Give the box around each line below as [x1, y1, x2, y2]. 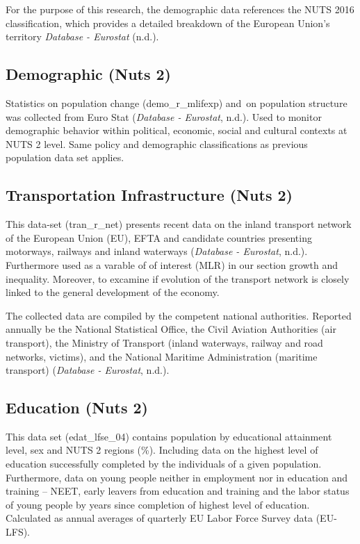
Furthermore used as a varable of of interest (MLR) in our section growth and [6, 257, 338, 272]
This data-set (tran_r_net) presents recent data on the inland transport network [6, 217, 352, 231]
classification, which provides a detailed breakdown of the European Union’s [6, 15, 330, 30]
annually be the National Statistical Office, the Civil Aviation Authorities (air [6, 322, 336, 336]
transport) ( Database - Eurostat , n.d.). [6, 363, 170, 377]
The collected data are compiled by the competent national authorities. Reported [6, 308, 352, 322]
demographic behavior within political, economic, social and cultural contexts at [6, 123, 347, 138]
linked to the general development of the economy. [6, 285, 220, 299]
